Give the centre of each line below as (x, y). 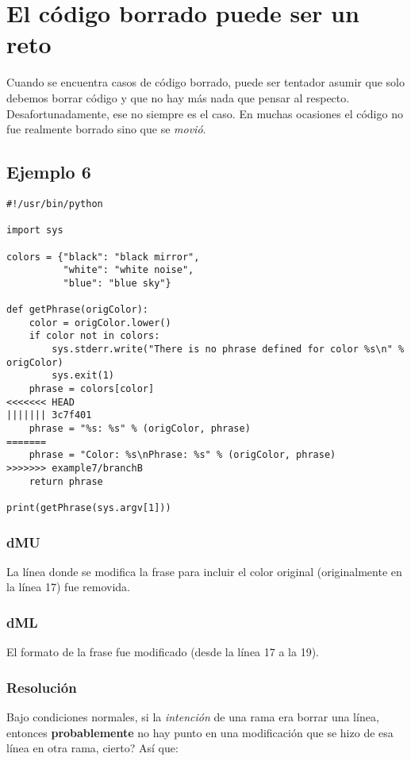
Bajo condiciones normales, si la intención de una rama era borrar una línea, (193, 717)
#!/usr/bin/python (55, 204)
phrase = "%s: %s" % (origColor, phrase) (140, 429)
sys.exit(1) (83, 376)
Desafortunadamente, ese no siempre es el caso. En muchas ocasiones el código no (205, 113)
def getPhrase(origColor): (77, 310)
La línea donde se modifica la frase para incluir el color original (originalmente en (204, 571)
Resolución (42, 687)
